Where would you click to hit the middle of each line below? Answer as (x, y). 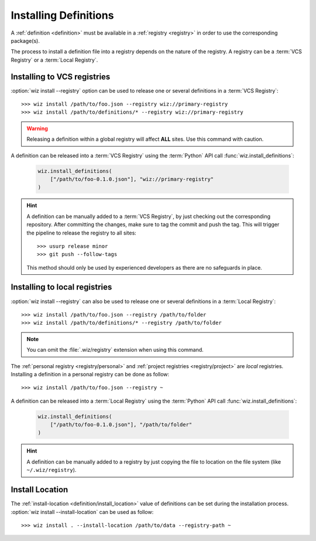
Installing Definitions (62, 15)
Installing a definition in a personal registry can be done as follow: (90, 374)
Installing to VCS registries (61, 76)
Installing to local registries (61, 287)
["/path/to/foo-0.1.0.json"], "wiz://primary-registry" (132, 179)
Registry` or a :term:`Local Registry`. (54, 60)
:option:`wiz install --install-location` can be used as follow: (82, 512)
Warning (37, 128)
